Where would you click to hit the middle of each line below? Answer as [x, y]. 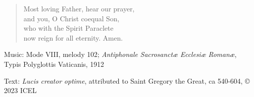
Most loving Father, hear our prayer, [79, 8]
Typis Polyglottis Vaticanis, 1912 [54, 64]
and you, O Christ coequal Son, [71, 18]
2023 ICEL [21, 90]
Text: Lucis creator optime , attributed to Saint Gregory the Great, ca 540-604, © [127, 80]
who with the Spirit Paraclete [68, 28]
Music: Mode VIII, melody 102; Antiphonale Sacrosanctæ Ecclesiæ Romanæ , [120, 54]
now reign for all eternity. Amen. [73, 37]
